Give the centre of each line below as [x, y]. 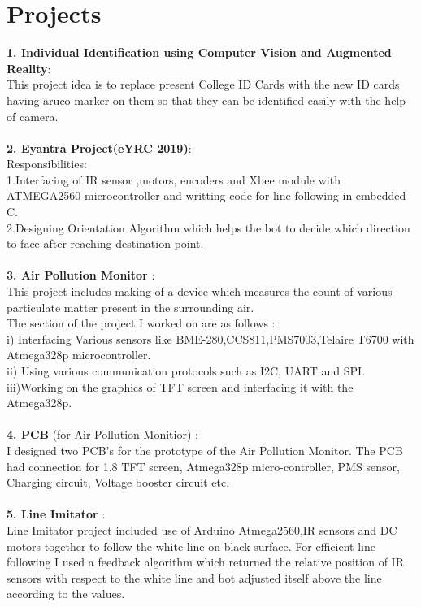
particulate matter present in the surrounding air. [130, 307]
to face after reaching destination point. [105, 243]
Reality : [29, 68]
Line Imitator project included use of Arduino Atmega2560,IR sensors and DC [202, 529]
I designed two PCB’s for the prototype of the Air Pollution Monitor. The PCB [205, 450]
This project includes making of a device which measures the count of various [200, 291]
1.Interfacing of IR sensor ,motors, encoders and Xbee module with [174, 179]
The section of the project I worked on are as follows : [141, 323]
